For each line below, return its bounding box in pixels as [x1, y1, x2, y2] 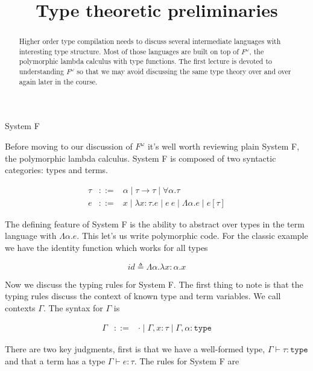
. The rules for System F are [134, 355, 239, 367]
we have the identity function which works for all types [5, 241, 208, 254]
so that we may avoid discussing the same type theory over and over [77, 66, 291, 77]
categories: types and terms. [5, 163, 109, 176]
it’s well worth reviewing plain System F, [147, 140, 300, 153]
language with [5, 229, 57, 242]
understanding [19, 66, 64, 77]
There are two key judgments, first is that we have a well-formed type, [5, 343, 265, 355]
